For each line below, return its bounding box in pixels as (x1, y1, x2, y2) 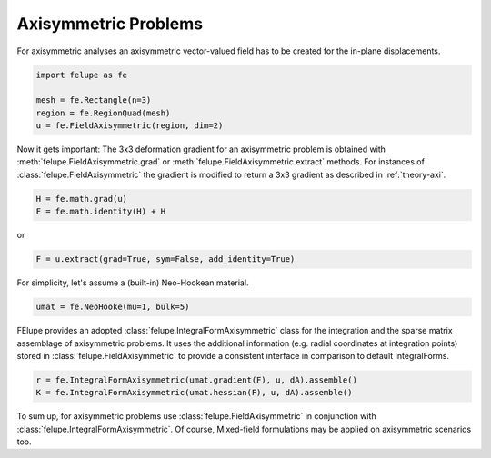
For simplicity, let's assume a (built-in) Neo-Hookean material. (16, 277, 249, 288)
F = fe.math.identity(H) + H (35, 206, 166, 217)
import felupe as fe (35, 69, 127, 80)
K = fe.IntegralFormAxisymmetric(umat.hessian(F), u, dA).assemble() (35, 387, 353, 398)
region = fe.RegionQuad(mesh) (35, 107, 171, 118)
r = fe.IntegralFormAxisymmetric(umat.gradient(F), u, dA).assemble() (35, 374, 358, 385)
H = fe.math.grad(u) (35, 194, 127, 204)
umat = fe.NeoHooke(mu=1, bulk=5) (35, 302, 190, 313)
